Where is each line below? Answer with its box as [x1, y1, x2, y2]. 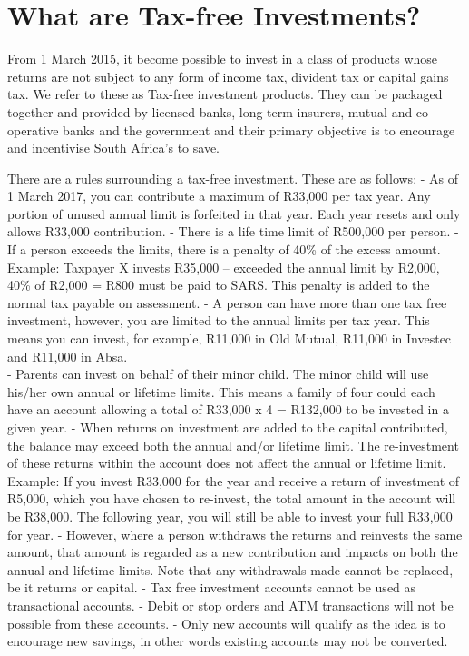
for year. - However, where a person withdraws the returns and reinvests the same [7, 524, 463, 543]
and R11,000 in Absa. [7, 346, 128, 365]
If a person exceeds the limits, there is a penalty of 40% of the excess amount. [7, 240, 441, 259]
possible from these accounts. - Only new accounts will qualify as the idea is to [7, 613, 445, 632]
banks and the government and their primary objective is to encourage [63, 120, 455, 139]
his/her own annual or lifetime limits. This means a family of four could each [7, 382, 435, 401]
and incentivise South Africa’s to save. [7, 138, 220, 157]
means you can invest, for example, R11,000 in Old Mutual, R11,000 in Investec [7, 329, 452, 348]
